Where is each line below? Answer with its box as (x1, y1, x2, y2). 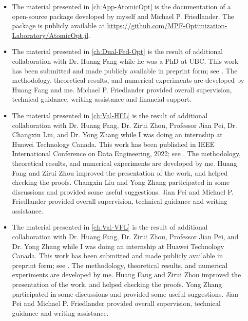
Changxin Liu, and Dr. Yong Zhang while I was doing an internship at (12, 129, 223, 140)
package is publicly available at (12, 20, 105, 31)
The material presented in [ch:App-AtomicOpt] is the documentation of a (12, 1, 231, 11)
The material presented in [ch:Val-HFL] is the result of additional (12, 110, 208, 120)
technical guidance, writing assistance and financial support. (12, 94, 192, 104)
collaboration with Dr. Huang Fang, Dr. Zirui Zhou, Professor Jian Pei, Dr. (12, 120, 237, 130)
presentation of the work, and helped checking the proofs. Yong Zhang (12, 279, 222, 289)
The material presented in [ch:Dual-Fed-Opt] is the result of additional (12, 46, 223, 56)
